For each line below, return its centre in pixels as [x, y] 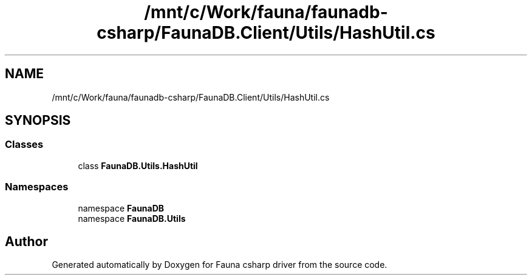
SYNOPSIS [38, 121]
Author [26, 241]
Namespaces [37, 187]
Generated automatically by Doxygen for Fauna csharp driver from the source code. [220, 265]
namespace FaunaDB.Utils [132, 218]
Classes [24, 145]
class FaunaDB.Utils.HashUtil [138, 165]
